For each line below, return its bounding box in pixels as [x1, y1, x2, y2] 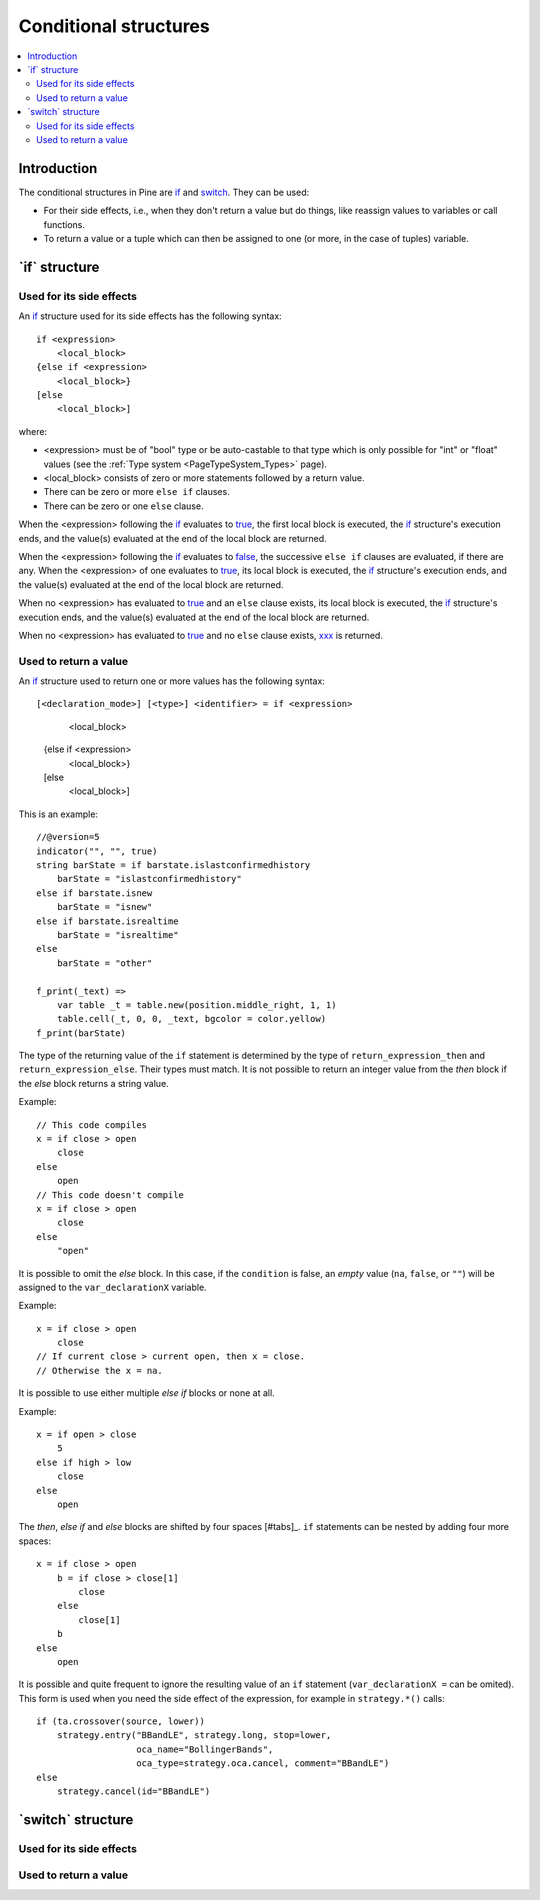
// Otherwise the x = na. [36, 1365, 164, 1376]
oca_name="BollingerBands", [136, 1743, 274, 1755]
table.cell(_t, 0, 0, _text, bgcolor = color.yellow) [56, 1013, 327, 1025]
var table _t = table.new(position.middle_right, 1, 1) [56, 999, 337, 1010]
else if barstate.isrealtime [36, 915, 179, 927]
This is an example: [18, 808, 99, 820]
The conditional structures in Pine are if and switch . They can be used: [18, 186, 310, 198]
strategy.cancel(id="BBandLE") [56, 1786, 211, 1797]
